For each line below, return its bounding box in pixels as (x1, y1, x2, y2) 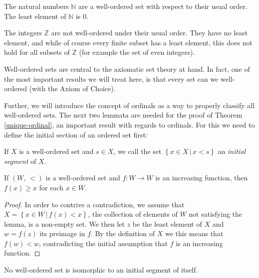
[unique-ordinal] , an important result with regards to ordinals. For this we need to (4, 119, 255, 130)
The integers (4, 27, 42, 38)
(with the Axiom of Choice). (29, 83, 116, 94)
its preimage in (39, 228, 85, 239)
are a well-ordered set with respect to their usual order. (78, 1, 248, 11)
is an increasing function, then (155, 172, 248, 183)
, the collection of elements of (88, 209, 178, 219)
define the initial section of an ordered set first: (4, 129, 148, 139)
